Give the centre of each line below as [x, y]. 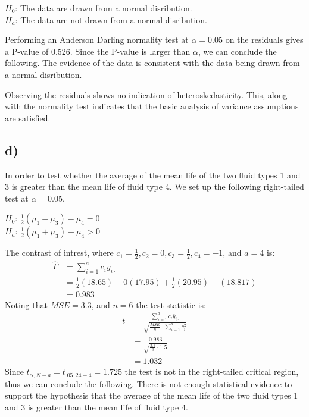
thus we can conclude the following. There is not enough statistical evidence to [149, 383]
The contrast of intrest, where [59, 253]
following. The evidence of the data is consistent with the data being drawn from [152, 63]
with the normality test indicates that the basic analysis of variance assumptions [152, 106]
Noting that [26, 304]
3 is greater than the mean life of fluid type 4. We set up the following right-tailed [154, 186]
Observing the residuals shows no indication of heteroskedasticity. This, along [146, 94]
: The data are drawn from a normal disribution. [104, 8]
